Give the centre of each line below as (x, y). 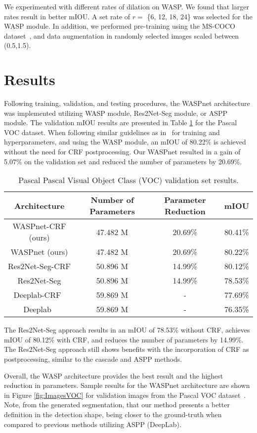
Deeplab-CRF (37, 295)
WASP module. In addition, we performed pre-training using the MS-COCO (120, 26)
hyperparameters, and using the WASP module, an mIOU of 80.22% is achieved (125, 142)
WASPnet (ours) (39, 252)
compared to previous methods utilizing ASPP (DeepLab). (93, 424)
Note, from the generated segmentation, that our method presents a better (117, 405)
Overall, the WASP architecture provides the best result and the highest (114, 375)
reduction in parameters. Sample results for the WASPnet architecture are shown (127, 385)
